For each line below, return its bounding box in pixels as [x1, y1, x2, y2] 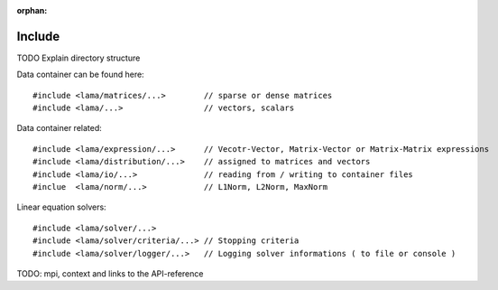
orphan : [16, 5, 48, 15]
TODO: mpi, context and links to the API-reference [16, 267, 204, 279]
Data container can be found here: [16, 69, 144, 80]
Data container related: [16, 123, 103, 134]
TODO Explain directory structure [16, 52, 141, 63]
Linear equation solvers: [16, 201, 107, 212]
